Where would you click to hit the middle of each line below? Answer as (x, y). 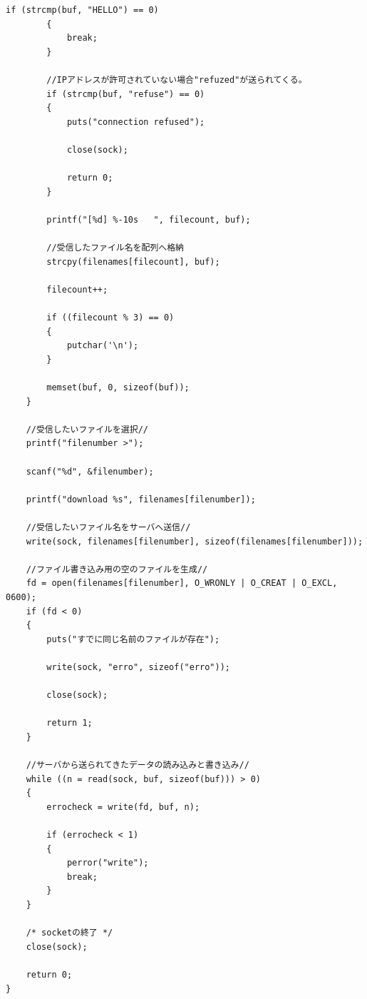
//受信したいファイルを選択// (87, 429)
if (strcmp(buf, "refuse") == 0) (126, 94)
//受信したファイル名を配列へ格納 (115, 248)
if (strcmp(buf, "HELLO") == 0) (82, 10)
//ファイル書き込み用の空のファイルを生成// (117, 569)
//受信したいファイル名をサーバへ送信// (108, 527)
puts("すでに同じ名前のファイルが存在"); (133, 639)
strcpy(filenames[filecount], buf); (133, 262)
